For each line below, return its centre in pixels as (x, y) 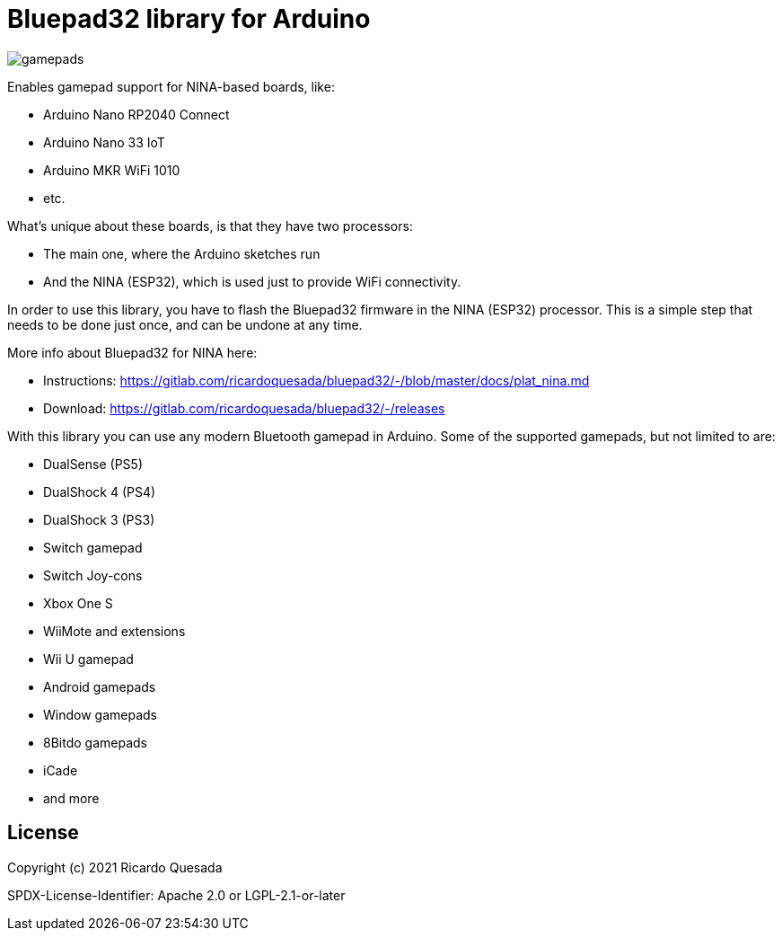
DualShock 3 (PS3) (99, 519)
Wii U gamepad (88, 659)
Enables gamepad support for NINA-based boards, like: (171, 86)
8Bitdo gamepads (95, 742)
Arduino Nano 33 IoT (104, 142)
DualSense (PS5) (93, 464)
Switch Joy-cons (93, 575)
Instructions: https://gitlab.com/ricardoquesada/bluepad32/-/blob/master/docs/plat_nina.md (316, 380)
